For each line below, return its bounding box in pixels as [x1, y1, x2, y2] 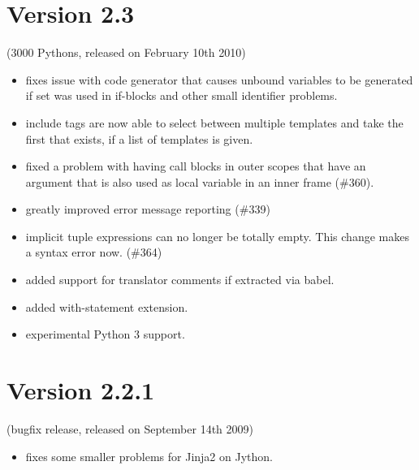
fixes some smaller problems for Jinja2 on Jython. [25, 447, 273, 464]
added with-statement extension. [25, 298, 188, 315]
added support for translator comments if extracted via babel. [25, 271, 335, 288]
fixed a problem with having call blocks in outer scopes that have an [25, 157, 366, 175]
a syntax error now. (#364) [25, 244, 162, 261]
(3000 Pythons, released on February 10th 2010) [6, 44, 246, 61]
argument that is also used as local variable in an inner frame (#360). [25, 173, 374, 190]
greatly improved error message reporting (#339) [25, 201, 270, 218]
